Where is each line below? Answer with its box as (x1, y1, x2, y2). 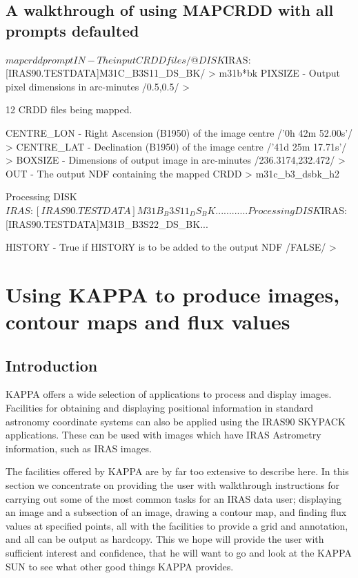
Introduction (6, 354, 98, 376)
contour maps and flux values (6, 307, 290, 336)
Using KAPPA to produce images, (6, 280, 340, 308)
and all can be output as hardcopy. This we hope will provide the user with (6, 532, 324, 546)
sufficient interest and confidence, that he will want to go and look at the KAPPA (6, 546, 352, 560)
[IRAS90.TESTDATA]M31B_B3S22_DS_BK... (6, 216, 208, 231)
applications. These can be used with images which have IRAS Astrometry (6, 427, 321, 442)
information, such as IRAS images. (6, 441, 152, 455)
